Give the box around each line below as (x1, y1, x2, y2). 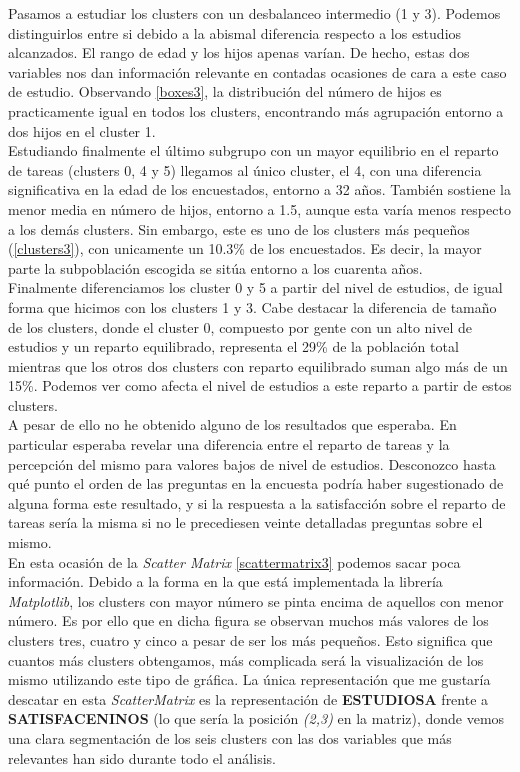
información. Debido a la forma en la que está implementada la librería (8, 571, 443, 592)
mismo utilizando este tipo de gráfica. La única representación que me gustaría (8, 669, 491, 690)
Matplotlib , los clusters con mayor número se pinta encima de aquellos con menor (8, 590, 504, 611)
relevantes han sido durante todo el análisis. (8, 747, 276, 768)
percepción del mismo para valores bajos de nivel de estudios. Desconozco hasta (8, 453, 496, 474)
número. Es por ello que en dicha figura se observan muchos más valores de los (8, 610, 489, 631)
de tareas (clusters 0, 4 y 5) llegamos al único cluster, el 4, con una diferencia (8, 159, 482, 180)
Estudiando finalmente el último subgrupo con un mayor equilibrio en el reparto (8, 140, 499, 161)
